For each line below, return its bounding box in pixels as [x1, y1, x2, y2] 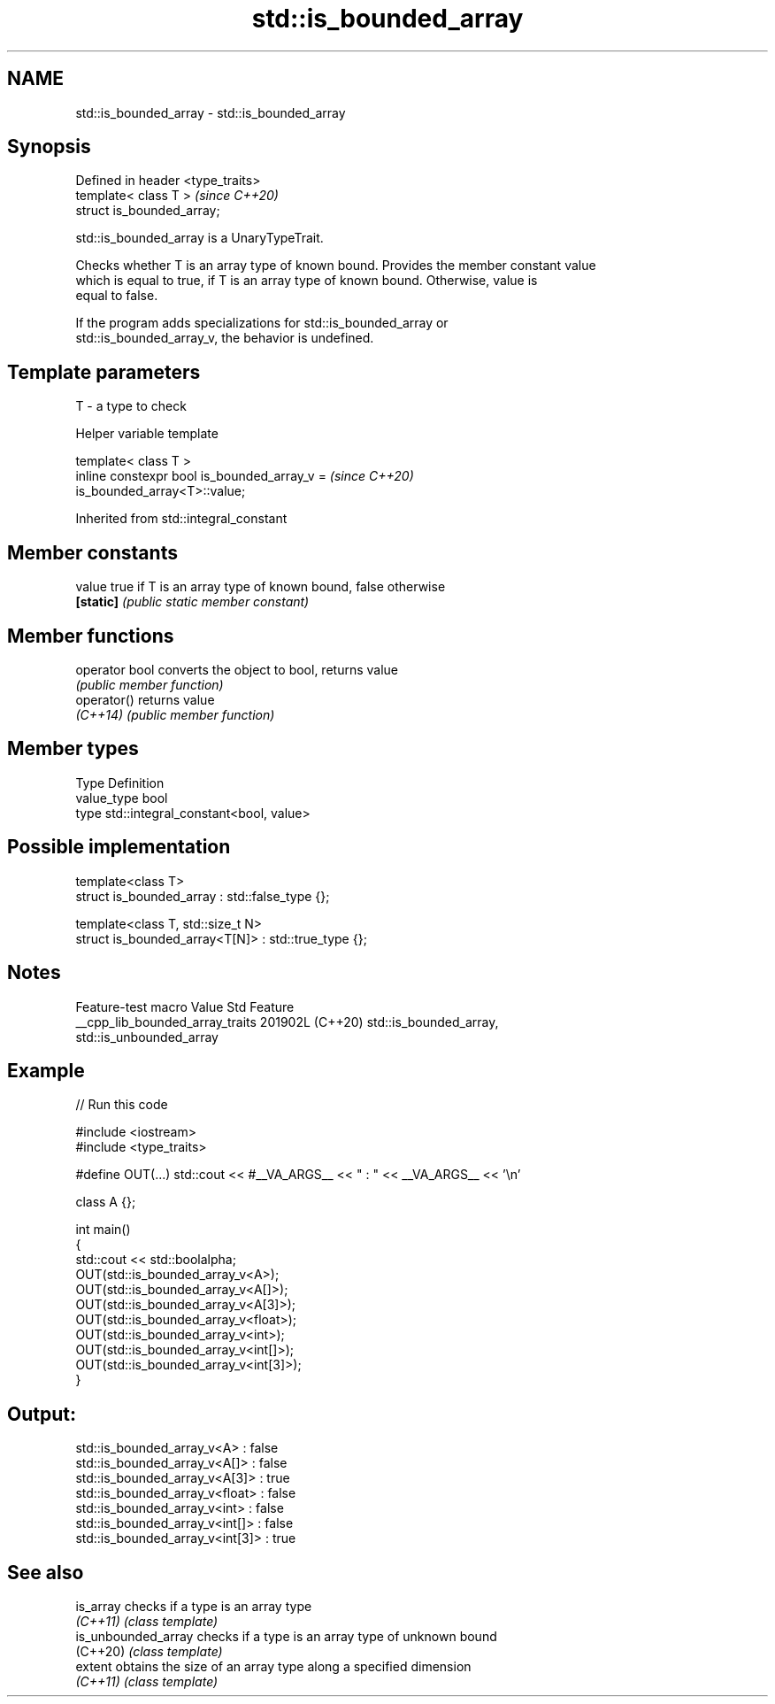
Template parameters [7, 360, 201, 383]
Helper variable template [75, 426, 219, 442]
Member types [7, 737, 139, 760]
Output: [7, 1402, 76, 1425]
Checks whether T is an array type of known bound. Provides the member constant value [75, 258, 596, 274]
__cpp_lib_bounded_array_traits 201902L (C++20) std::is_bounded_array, [75, 1014, 499, 1029]
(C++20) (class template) [75, 1644, 223, 1660]
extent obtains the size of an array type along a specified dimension [75, 1659, 472, 1675]
